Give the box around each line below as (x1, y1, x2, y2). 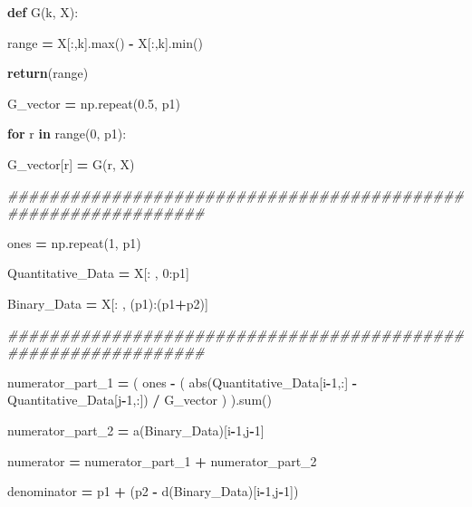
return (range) (7, 63, 89, 82)
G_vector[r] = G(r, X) (7, 154, 135, 173)
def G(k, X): (7, 3, 79, 21)
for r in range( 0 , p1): (7, 124, 127, 143)
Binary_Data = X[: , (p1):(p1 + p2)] (7, 293, 208, 312)
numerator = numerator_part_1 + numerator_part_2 (7, 451, 317, 470)
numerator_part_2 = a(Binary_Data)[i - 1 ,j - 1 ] (7, 420, 265, 439)
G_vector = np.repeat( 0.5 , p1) (7, 93, 180, 112)
